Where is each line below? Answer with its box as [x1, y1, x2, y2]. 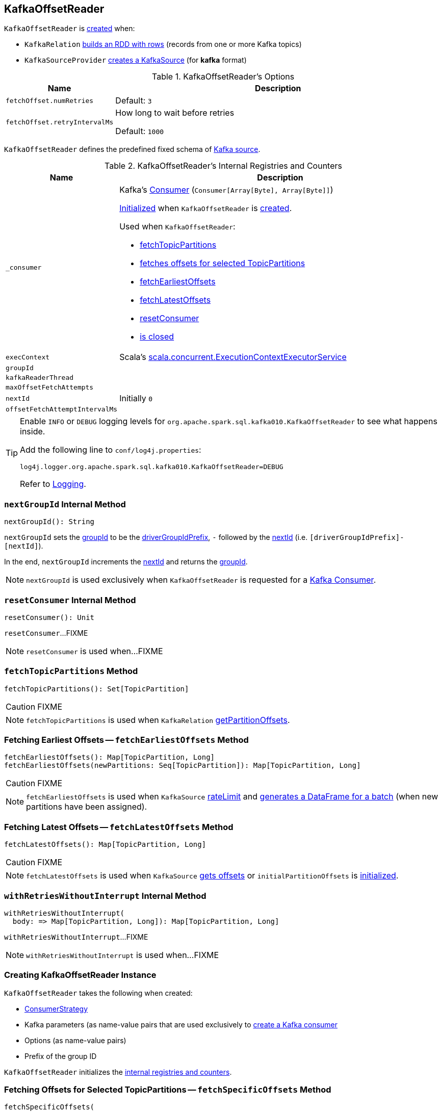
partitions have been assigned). [26, 801, 147, 812]
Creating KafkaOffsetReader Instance [4, 970, 157, 980]
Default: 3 [115, 95, 152, 106]
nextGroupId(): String [4, 518, 95, 526]
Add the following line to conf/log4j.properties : [20, 445, 201, 455]
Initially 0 [119, 393, 153, 404]
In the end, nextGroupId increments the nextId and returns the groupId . [4, 557, 248, 566]
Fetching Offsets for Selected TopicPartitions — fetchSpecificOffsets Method [4, 1084, 331, 1095]
